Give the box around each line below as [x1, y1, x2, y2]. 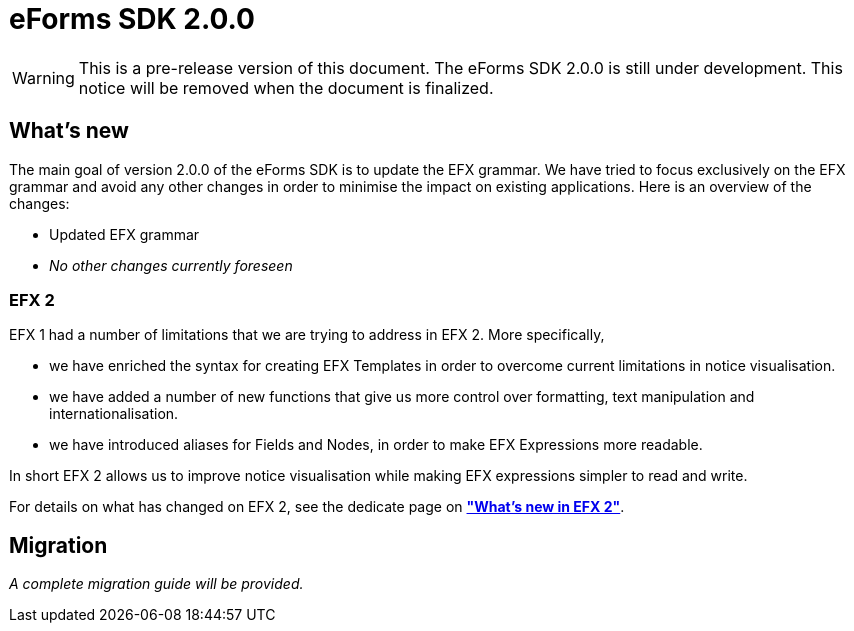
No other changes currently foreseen [49, 256, 293, 274]
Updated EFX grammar [49, 225, 200, 243]
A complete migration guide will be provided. [9, 575, 304, 593]
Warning [12, 67, 75, 88]
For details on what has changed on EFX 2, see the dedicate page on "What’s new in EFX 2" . [9, 498, 625, 516]
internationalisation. [49, 405, 179, 423]
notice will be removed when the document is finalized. [78, 77, 494, 98]
